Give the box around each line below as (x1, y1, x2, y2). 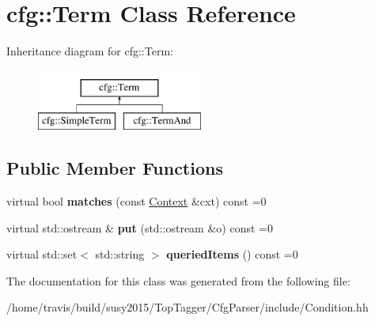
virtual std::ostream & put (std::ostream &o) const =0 (6, 219, 273, 236)
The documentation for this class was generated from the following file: (6, 272, 350, 289)
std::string (95, 246, 145, 262)
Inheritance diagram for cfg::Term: (6, 43, 173, 59)
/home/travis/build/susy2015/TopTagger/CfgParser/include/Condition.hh (6, 299, 369, 315)
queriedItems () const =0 (166, 246, 298, 262)
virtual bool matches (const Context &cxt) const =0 (6, 193, 267, 210)
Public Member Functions (6, 156, 223, 180)
